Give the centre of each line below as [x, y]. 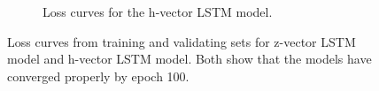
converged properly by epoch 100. [98, 76]
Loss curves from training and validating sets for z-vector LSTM [182, 41]
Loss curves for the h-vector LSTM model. [158, 11]
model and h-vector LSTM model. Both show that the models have [189, 59]
